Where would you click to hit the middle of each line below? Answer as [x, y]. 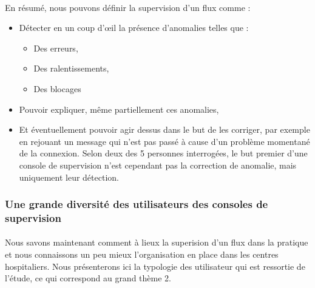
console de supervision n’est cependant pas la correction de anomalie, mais [158, 165]
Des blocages [57, 88]
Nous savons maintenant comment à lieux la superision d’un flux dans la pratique [157, 242]
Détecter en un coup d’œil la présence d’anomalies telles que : [134, 28]
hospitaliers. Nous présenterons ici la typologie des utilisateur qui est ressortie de [155, 266]
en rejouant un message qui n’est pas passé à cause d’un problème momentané [164, 141]
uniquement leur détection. [69, 177]
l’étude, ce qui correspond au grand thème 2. [88, 278]
